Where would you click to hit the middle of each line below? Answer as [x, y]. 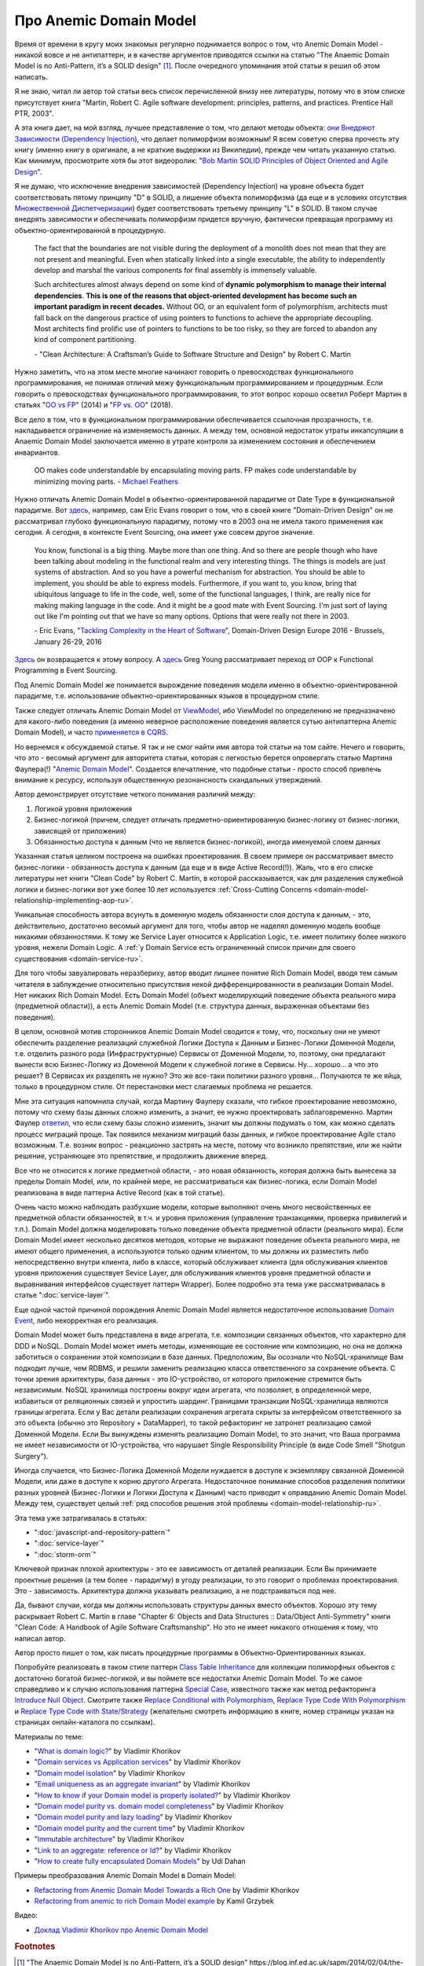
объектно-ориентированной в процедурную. [90, 230]
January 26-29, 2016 [68, 642]
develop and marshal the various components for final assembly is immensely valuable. [175, 270]
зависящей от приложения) [80, 830]
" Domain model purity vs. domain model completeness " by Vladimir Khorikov [159, 1806]
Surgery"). [31, 1456]
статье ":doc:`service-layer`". [62, 1295]
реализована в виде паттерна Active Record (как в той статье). [120, 1192]
